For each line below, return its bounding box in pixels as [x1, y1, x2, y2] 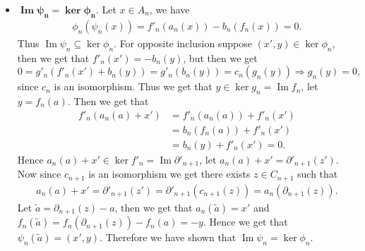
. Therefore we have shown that [100, 230, 237, 245]
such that [297, 166, 338, 181]
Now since [17, 166, 61, 181]
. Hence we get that [203, 214, 288, 229]
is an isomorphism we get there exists [88, 166, 251, 181]
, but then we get [183, 50, 258, 65]
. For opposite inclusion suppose [114, 35, 252, 50]
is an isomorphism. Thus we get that [54, 79, 213, 94]
